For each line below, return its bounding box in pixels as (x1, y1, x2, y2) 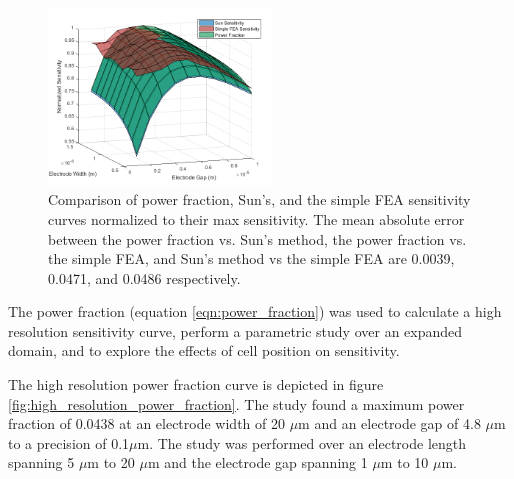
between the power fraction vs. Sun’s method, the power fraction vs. (48, 228, 467, 249)
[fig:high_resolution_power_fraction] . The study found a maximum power (8, 393, 465, 414)
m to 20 (87, 452, 135, 473)
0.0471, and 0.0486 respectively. (48, 267, 241, 288)
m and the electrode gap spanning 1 (147, 452, 368, 473)
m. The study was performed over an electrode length (137, 432, 467, 453)
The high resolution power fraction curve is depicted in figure (8, 374, 384, 395)
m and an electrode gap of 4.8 (298, 413, 481, 434)
